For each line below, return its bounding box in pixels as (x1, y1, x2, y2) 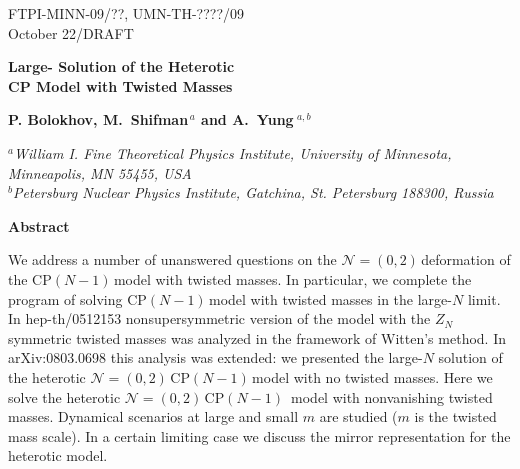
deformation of (421, 249, 511, 270)
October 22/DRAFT (8, 22, 134, 43)
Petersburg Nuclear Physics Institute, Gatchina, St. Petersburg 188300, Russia (12, 182, 494, 203)
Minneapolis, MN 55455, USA (8, 162, 192, 183)
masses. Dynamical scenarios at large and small (8, 406, 299, 427)
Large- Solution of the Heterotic (8, 56, 235, 77)
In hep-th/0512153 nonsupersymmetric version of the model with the (8, 308, 431, 329)
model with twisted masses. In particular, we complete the (113, 268, 472, 289)
